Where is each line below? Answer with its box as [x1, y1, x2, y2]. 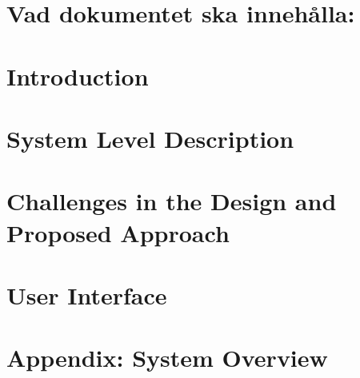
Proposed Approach [6, 216, 230, 249]
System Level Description [6, 121, 294, 154]
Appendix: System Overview [6, 341, 328, 374]
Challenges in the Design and [6, 185, 337, 217]
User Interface [6, 278, 167, 311]
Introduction [6, 59, 149, 92]
